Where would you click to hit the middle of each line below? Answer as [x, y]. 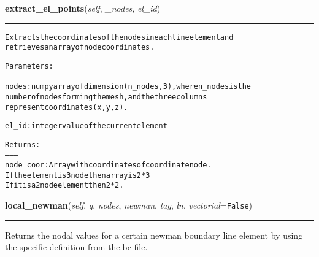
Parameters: [29, 66]
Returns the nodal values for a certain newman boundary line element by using [154, 235]
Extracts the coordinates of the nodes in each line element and [119, 37]
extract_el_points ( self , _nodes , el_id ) [83, 8]
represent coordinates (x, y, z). [67, 107]
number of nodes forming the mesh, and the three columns [106, 97]
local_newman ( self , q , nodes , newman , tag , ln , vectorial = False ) [129, 205]
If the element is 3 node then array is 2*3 [78, 175]
